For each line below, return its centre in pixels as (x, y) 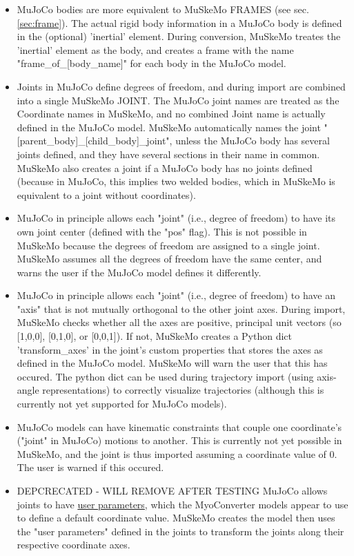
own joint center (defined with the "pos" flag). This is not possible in (162, 231)
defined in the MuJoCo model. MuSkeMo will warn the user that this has (172, 363)
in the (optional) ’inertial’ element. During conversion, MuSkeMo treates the (179, 36)
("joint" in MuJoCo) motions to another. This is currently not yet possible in (179, 440)
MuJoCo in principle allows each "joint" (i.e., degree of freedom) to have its (176, 218)
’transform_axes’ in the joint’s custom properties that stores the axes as (170, 349)
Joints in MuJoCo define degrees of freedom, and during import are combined (181, 86)
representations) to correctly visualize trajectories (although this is (183, 390)
